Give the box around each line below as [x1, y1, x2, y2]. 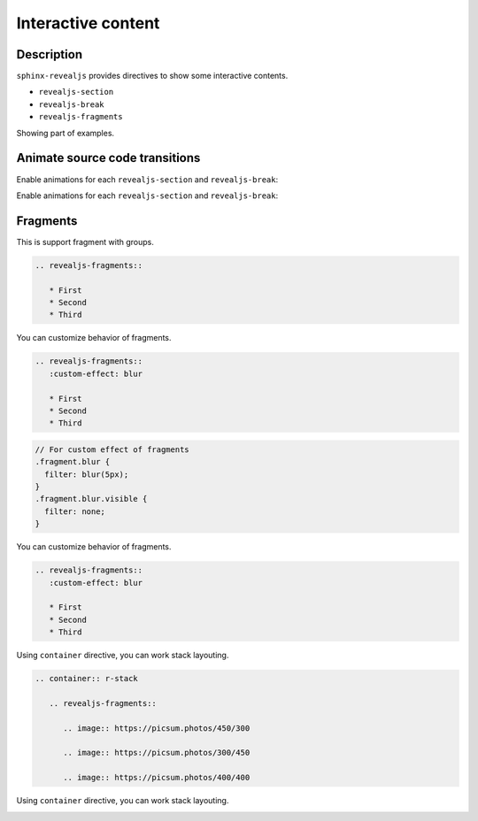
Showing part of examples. [16, 127, 115, 138]
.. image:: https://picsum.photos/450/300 [63, 723, 251, 733]
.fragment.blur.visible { [35, 494, 148, 504]
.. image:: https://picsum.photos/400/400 [63, 772, 251, 783]
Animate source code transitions [16, 150, 201, 165]
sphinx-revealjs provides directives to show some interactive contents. [16, 71, 289, 81]
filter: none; [44, 506, 106, 517]
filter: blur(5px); [44, 469, 129, 480]
